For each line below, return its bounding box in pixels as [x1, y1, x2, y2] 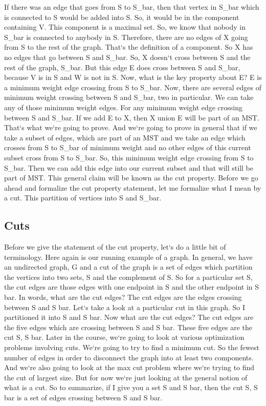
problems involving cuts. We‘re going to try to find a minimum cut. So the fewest [4, 342, 259, 353]
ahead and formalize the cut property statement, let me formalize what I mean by [4, 182, 261, 193]
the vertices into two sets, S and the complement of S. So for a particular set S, [4, 271, 253, 282]
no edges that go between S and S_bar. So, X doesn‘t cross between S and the [4, 51, 251, 62]
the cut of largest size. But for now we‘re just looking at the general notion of [4, 372, 248, 382]
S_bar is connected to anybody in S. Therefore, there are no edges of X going [4, 31, 248, 42]
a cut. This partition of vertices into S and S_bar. [4, 192, 162, 203]
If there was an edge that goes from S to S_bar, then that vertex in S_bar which [4, 2, 259, 12]
